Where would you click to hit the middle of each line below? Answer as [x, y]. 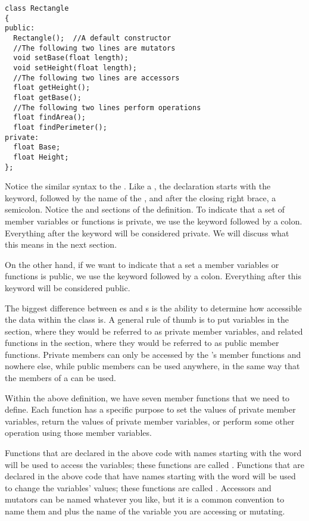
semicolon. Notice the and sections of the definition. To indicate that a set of [145, 209]
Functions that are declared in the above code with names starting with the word [153, 453]
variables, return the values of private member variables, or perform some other [150, 421]
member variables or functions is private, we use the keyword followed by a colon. [154, 221]
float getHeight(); [52, 88]
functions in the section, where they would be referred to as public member [142, 343]
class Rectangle [37, 8]
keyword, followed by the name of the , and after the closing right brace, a [141, 197]
